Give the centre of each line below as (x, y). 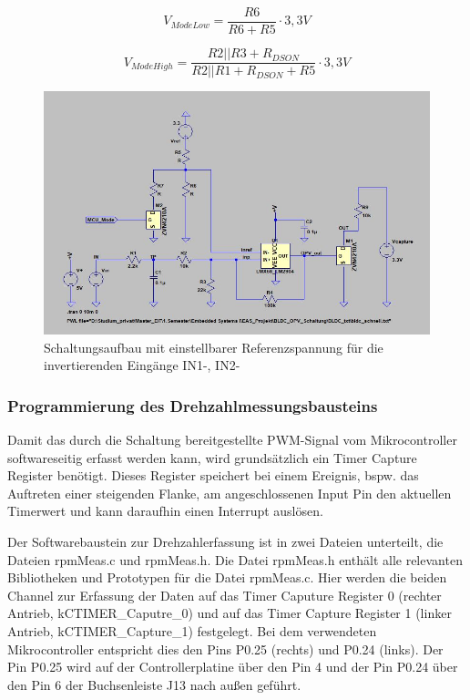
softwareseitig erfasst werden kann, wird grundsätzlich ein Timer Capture (212, 457)
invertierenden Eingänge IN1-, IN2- (142, 365)
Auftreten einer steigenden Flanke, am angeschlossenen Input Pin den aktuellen (230, 493)
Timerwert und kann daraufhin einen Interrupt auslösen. (165, 511)
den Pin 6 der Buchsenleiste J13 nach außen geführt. (154, 684)
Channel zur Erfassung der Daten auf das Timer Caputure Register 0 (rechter (225, 595)
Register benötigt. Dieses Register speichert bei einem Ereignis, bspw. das (213, 475)
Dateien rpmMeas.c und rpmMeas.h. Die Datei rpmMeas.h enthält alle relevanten (235, 559)
